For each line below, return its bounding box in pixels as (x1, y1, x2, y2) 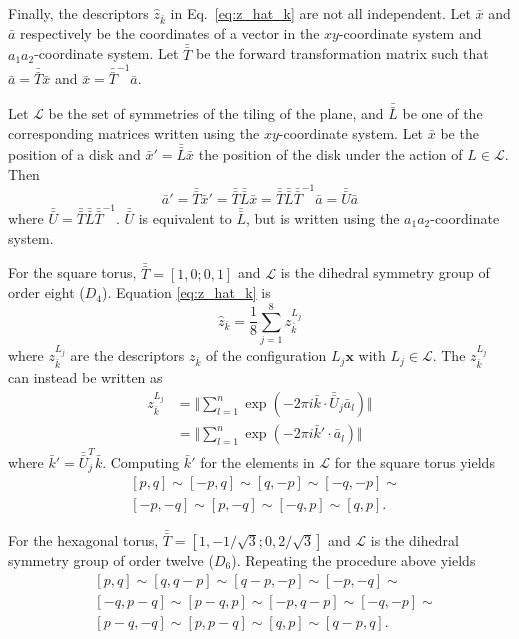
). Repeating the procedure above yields (231, 549, 476, 570)
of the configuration (206, 345, 327, 366)
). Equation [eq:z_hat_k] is (101, 282, 271, 303)
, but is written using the (245, 208, 400, 229)
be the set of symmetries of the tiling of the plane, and (48, 103, 384, 124)
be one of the (402, 103, 483, 124)
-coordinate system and (338, 22, 482, 43)
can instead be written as (8, 367, 163, 388)
